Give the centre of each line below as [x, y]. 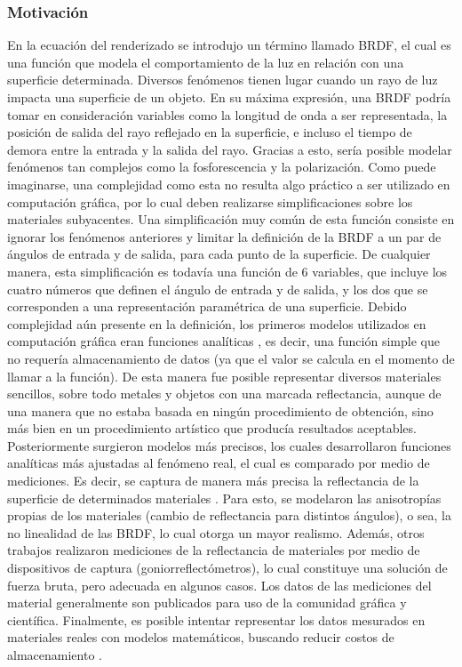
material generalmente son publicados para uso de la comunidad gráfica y [207, 603]
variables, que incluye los [380, 271]
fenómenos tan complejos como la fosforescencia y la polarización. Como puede [222, 167]
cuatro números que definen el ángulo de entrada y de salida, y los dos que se [218, 289]
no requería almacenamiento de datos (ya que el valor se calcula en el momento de [231, 358]
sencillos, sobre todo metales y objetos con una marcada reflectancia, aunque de [224, 394]
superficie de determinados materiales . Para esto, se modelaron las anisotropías [224, 498]
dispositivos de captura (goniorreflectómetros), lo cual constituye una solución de [227, 568]
